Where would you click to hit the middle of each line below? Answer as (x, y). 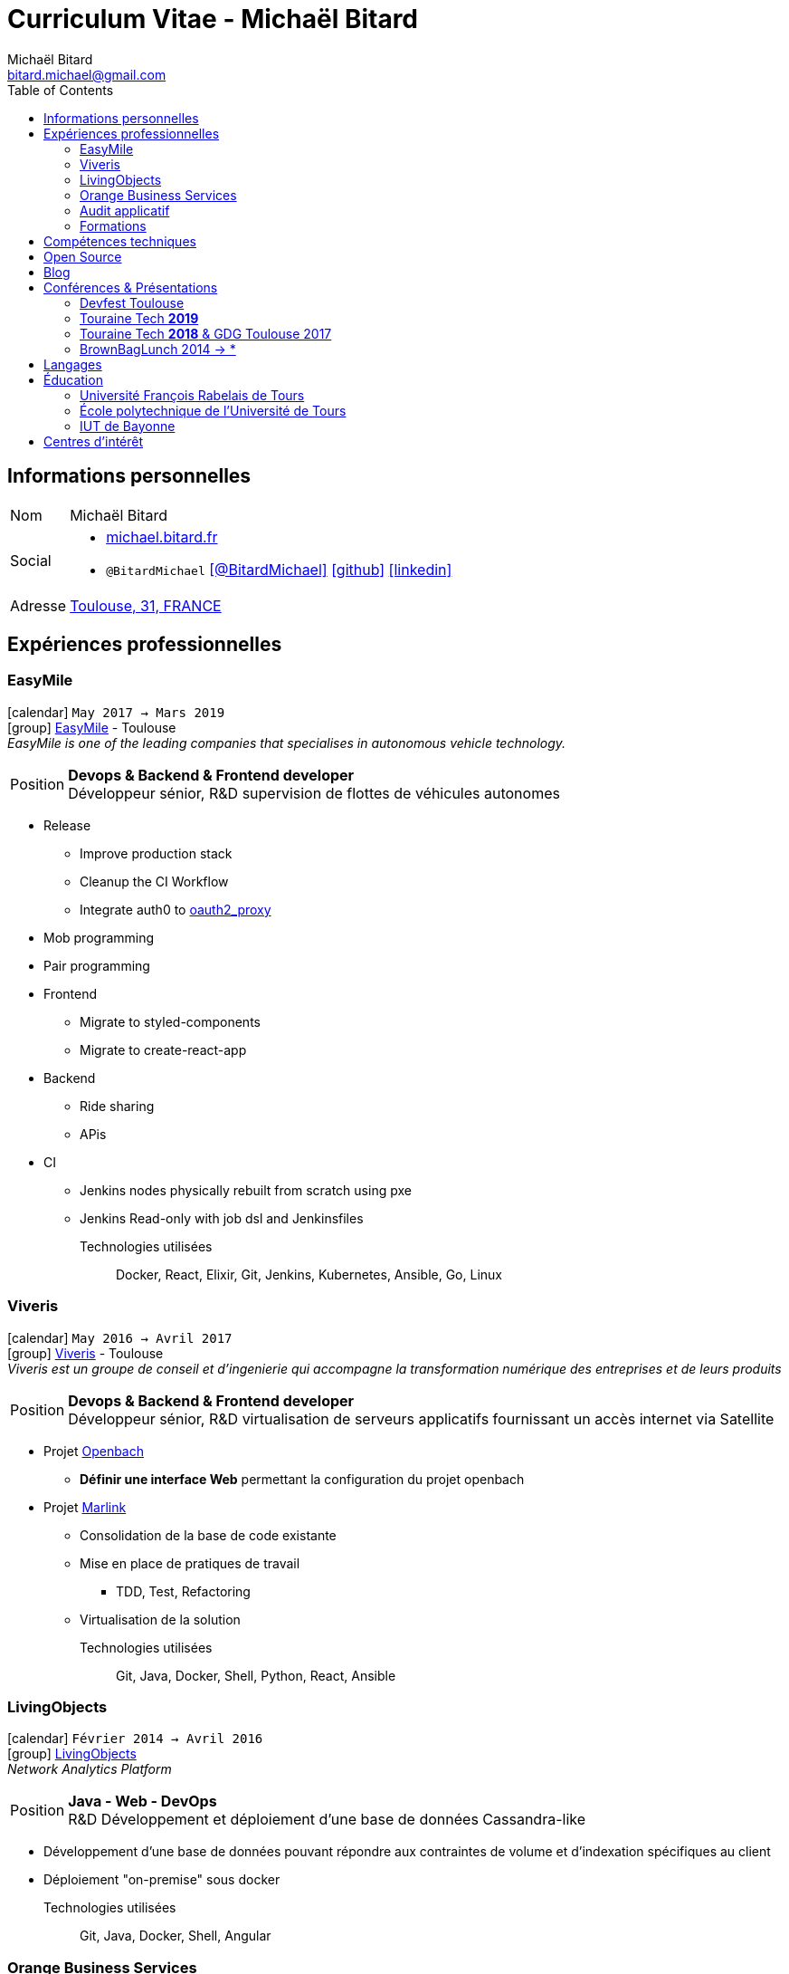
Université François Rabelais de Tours (192, 395)
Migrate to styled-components (170, 1021)
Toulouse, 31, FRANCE (146, 605)
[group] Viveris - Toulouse (86, 1353)
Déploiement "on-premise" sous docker (162, 1880)
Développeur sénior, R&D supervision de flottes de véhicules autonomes (314, 793)
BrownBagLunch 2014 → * (158, 349)
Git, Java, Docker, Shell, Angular (176, 1936)
